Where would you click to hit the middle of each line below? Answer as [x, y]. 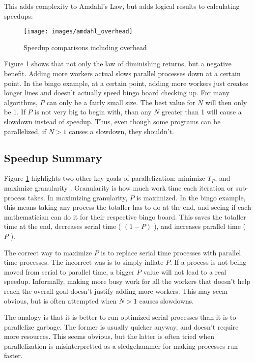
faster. [13, 355]
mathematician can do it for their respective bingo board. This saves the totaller [125, 216]
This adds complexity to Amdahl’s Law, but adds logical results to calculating [122, 6]
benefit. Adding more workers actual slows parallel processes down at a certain [122, 73]
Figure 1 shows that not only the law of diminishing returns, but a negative [118, 64]
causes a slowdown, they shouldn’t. [122, 131]
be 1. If [15, 112]
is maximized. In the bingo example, [191, 197]
